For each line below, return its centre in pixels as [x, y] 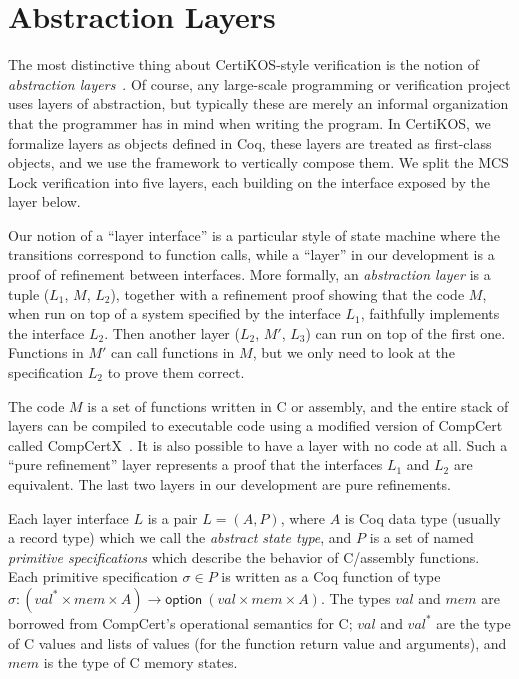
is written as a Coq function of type [331, 576]
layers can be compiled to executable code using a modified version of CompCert [255, 425]
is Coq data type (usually [422, 517]
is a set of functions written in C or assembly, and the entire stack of [298, 405]
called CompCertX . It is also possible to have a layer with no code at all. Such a [258, 444]
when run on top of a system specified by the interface [174, 313]
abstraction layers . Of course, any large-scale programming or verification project [259, 83]
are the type [473, 622]
